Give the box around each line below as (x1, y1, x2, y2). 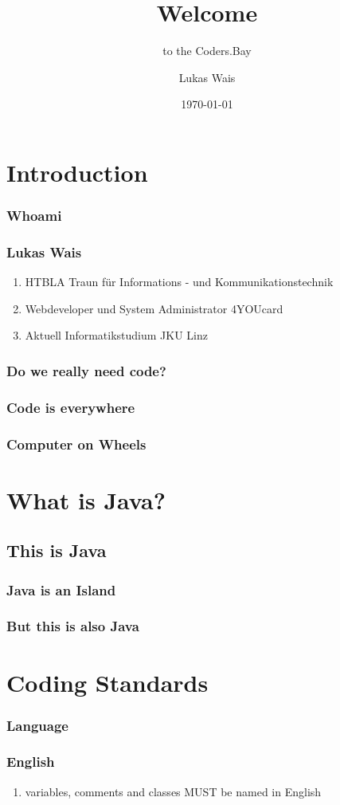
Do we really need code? (6, 360, 166, 380)
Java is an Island (6, 579, 116, 599)
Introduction (6, 155, 148, 188)
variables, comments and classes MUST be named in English (25, 783, 322, 799)
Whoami (6, 206, 62, 226)
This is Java (6, 538, 107, 563)
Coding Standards (6, 666, 209, 698)
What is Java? (6, 483, 166, 516)
